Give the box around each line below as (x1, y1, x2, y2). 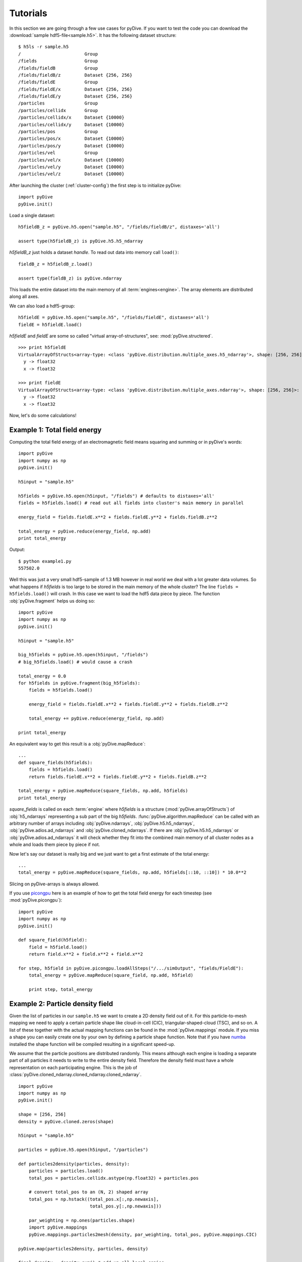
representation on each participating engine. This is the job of (9, 1064, 138, 1070)
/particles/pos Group (18, 129, 98, 135)
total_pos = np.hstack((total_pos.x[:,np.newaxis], (28, 1196, 159, 1202)
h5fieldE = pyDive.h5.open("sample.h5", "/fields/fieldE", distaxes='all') (18, 314, 209, 321)
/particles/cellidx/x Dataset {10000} (18, 115, 125, 121)
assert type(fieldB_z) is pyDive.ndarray (18, 275, 122, 281)
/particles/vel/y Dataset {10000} (18, 164, 125, 170)
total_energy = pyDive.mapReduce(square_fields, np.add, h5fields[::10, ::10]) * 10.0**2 (18, 870, 247, 875)
